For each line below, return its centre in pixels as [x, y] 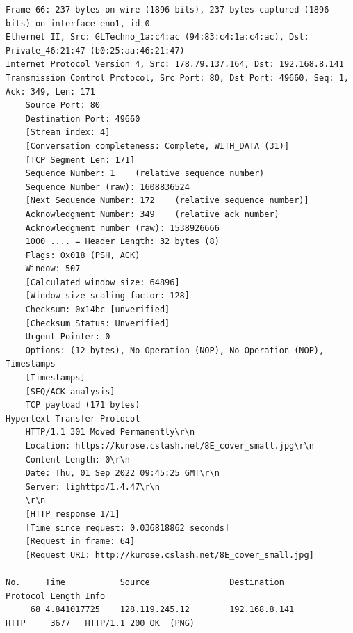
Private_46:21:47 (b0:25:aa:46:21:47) [95, 50]
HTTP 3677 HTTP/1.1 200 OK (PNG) [100, 623]
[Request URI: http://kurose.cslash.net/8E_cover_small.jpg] [170, 555]
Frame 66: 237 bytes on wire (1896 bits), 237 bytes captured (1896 [167, 10]
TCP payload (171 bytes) [83, 405]
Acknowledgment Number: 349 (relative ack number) [152, 214]
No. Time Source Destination [145, 582]
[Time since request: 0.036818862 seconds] [128, 528]
